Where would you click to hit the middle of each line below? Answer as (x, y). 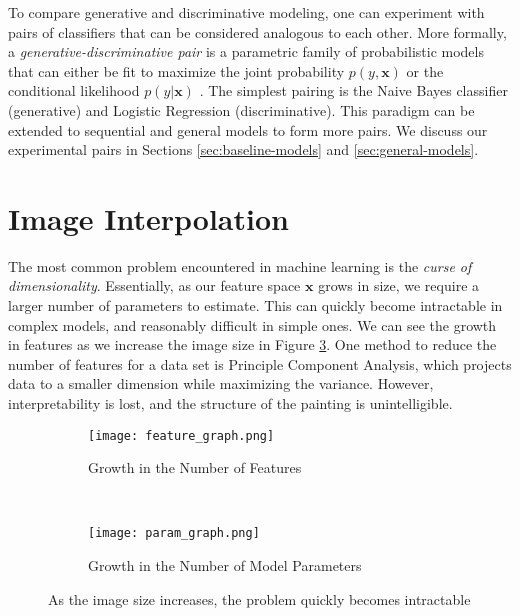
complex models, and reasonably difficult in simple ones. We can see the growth (252, 324)
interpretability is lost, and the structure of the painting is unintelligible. (230, 403)
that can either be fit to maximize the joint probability (176, 70)
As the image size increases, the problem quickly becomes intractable (259, 598)
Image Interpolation (148, 217)
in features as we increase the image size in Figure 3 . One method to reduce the (252, 344)
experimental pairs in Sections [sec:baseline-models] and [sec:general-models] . (243, 149)
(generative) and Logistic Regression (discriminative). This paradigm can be (241, 109)
